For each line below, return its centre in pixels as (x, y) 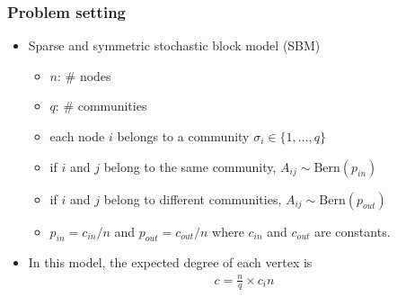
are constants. (352, 231)
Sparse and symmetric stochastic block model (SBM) (174, 45)
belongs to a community (183, 136)
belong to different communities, (193, 198)
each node (77, 136)
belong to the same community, (190, 166)
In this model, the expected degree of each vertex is (170, 262)
